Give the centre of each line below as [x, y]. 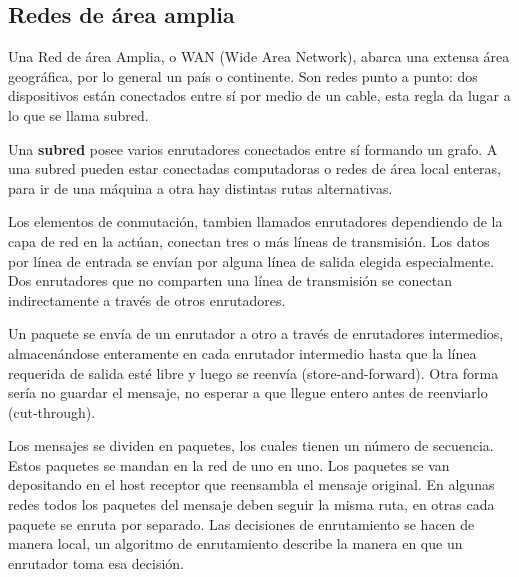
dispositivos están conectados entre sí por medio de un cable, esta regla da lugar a [259, 95]
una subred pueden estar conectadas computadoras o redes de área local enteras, [254, 168]
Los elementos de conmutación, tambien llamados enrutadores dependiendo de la [255, 221]
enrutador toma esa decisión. [96, 562]
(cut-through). [52, 411]
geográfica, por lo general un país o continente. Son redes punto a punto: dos [243, 75]
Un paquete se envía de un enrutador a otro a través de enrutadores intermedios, [256, 333]
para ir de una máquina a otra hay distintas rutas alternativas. [200, 187]
